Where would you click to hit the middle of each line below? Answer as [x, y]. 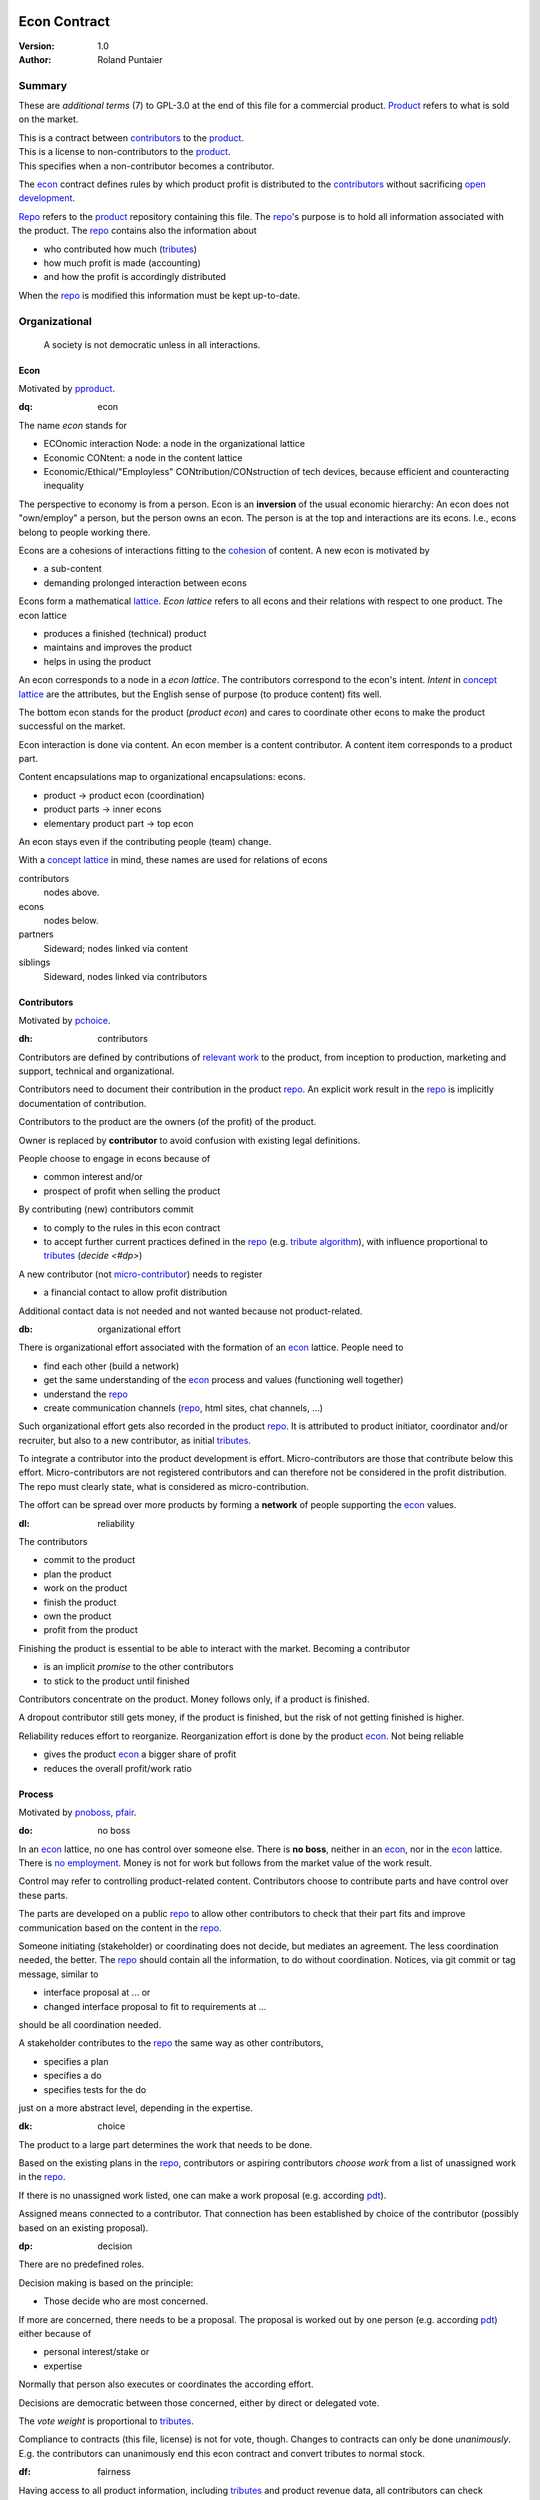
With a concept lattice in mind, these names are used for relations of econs [173, 860]
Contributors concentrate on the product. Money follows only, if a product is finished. [194, 1699]
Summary [43, 85]
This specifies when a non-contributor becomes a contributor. [146, 166]
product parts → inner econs [102, 809]
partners [36, 934]
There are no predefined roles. [81, 2264]
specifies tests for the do [95, 2089]
